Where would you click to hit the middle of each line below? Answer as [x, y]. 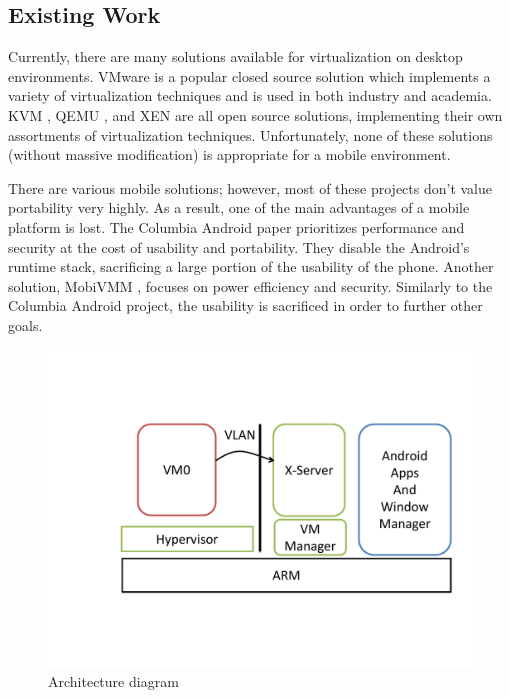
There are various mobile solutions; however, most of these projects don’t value [250, 187]
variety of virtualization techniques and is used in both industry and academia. [250, 95]
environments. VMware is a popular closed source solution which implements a [249, 75]
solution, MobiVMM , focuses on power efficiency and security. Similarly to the [250, 285]
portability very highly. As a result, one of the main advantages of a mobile [239, 207]
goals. [25, 324]
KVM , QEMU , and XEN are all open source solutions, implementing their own [255, 114]
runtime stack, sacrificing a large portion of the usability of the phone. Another [251, 266]
